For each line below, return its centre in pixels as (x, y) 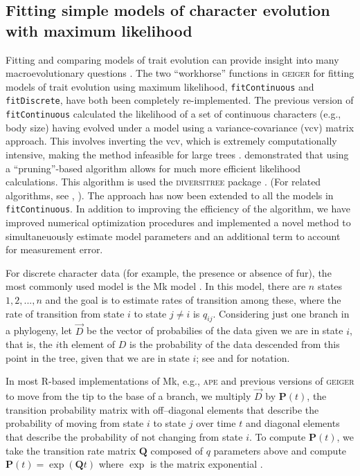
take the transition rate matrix (71, 450)
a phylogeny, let (39, 330)
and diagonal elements (292, 423)
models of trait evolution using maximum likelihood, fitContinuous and (160, 86)
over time (216, 423)
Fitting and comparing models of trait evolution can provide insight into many (172, 59)
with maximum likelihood (99, 30)
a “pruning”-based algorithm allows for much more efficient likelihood (153, 168)
